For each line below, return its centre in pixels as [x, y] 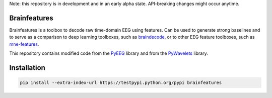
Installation [27, 68]
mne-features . [24, 44]
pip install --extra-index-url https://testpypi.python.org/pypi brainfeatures [121, 83]
